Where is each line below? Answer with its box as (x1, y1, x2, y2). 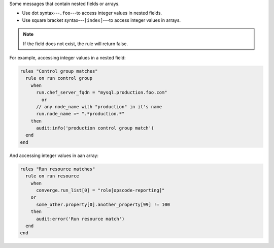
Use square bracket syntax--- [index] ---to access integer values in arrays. (22, 17, 181, 23)
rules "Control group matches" (20, 68, 98, 74)
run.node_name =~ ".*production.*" (36, 111, 125, 117)
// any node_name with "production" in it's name (36, 104, 162, 109)
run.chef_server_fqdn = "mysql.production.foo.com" (36, 89, 167, 96)
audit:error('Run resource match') (36, 216, 125, 222)
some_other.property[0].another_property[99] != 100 (36, 201, 170, 207)
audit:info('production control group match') (36, 125, 154, 131)
